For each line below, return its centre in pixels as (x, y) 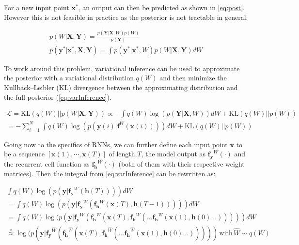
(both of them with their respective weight (181, 164)
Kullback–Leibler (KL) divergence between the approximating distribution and (121, 87)
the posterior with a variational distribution (69, 78)
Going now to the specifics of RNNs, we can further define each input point (116, 144)
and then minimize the (193, 78)
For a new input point (37, 7)
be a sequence (24, 154)
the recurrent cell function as (47, 164)
